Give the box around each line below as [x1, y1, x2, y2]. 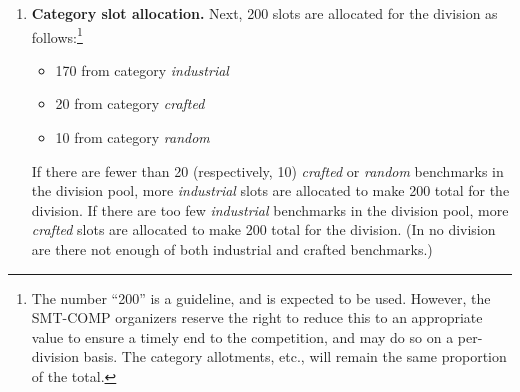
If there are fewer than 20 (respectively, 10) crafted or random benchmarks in [31, 160, 504, 181]
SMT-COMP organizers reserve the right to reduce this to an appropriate [31, 307, 483, 328]
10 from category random [55, 127, 210, 148]
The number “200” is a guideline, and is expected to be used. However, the [31, 287, 491, 308]
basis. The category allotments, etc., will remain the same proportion [83, 346, 507, 367]
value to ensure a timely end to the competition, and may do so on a [31, 326, 454, 347]
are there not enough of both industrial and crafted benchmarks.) [31, 239, 433, 259]
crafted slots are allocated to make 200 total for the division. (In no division [31, 219, 496, 240]
